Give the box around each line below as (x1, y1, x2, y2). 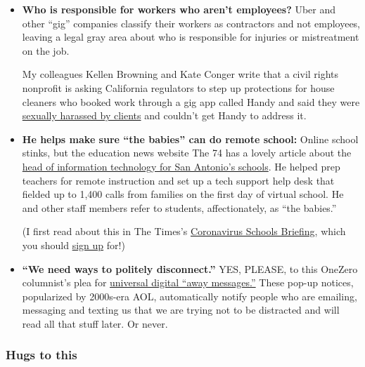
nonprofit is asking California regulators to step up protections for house (22, 80, 335, 95)
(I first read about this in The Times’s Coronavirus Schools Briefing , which (22, 224, 346, 239)
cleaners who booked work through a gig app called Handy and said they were (22, 94, 360, 109)
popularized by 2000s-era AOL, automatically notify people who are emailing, (22, 288, 357, 303)
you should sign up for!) (22, 237, 125, 252)
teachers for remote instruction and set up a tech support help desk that (22, 173, 335, 187)
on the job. (22, 43, 70, 58)
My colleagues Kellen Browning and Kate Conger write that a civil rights (22, 67, 339, 81)
